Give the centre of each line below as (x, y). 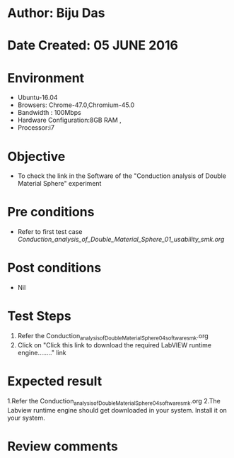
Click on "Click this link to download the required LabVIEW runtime (115, 345)
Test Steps (40, 316)
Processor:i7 (36, 128)
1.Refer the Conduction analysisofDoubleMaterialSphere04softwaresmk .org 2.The (114, 402)
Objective (36, 156)
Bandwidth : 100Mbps (49, 113)
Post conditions (54, 268)
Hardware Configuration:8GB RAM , (69, 120)
